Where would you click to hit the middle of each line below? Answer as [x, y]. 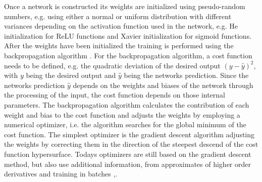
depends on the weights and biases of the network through [163, 85]
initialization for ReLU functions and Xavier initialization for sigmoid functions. [128, 35]
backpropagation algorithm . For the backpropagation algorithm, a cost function [128, 55]
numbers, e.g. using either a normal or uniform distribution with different [118, 16]
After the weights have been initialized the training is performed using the [119, 46]
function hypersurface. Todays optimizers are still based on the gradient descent [128, 154]
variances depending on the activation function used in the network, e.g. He [121, 26]
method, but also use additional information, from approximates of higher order [127, 164]
